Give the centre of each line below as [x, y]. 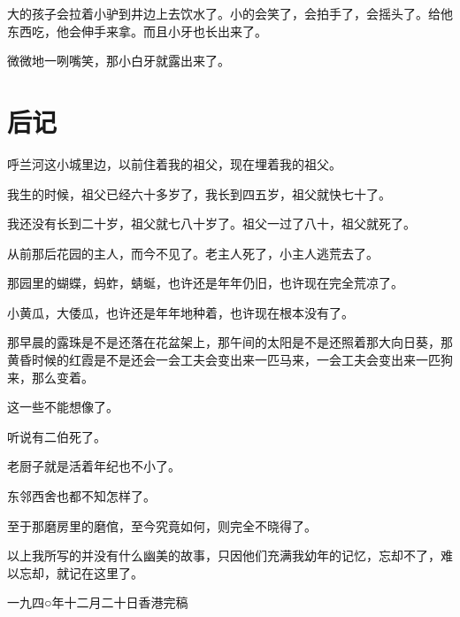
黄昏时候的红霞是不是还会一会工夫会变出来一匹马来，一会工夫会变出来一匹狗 [230, 360]
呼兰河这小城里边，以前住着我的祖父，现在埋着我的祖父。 [174, 163]
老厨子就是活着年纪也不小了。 [94, 466]
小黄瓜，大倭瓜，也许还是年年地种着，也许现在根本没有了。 [180, 312]
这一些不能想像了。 [63, 407]
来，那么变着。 [50, 377]
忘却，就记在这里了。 [81, 572]
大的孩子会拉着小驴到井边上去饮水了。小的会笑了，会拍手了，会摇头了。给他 [230, 13]
